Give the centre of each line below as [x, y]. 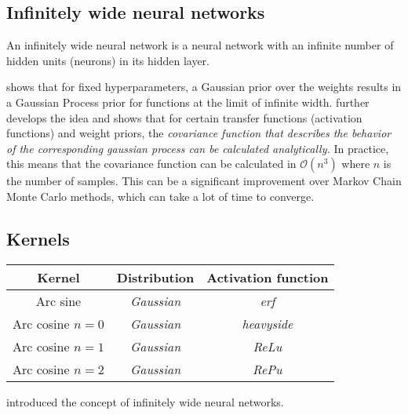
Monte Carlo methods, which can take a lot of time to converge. [160, 196]
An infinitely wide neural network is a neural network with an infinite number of [200, 45]
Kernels [38, 238]
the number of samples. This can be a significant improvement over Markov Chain [204, 181]
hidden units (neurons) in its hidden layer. [108, 60]
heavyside [268, 323]
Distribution [155, 277]
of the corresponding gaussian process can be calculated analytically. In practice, [198, 148]
